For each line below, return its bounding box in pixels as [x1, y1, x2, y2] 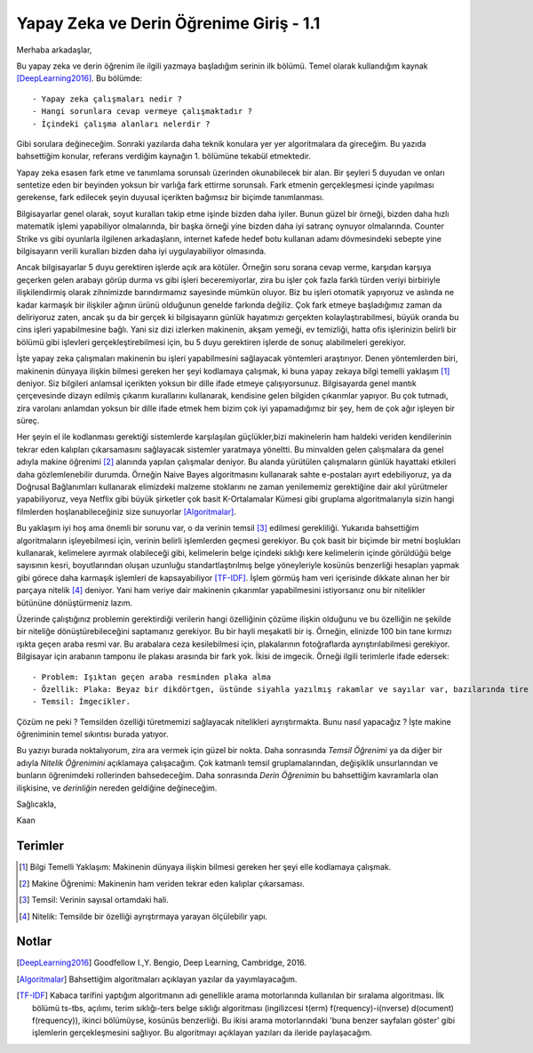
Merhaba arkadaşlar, [16, 44, 92, 55]
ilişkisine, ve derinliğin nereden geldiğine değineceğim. [16, 783, 218, 793]
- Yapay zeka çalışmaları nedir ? [32, 93, 182, 104]
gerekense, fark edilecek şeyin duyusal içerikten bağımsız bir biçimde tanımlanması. [16, 192, 324, 203]
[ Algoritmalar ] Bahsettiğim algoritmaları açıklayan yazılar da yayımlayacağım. [16, 974, 298, 985]
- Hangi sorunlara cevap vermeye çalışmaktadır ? [32, 107, 253, 117]
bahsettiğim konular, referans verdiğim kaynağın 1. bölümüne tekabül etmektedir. [16, 151, 311, 162]
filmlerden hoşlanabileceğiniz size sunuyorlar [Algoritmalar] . [16, 506, 237, 517]
